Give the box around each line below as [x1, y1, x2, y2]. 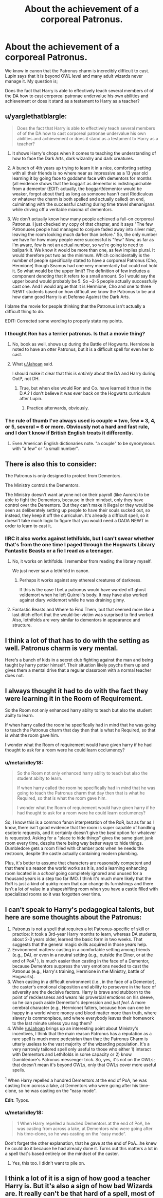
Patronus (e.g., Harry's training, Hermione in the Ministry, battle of [12, 968, 145, 974]
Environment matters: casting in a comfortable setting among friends [12, 947, 150, 953]
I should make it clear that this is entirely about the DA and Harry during [12, 370, 156, 377]
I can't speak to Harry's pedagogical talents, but [5, 905, 154, 914]
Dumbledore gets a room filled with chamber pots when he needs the [5, 845, 144, 851]
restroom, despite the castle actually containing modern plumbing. [5, 851, 138, 856]
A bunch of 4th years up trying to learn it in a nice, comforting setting [12, 165, 151, 171]
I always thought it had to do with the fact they [5, 686, 148, 695]
